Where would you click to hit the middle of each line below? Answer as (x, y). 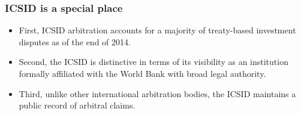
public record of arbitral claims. (77, 105)
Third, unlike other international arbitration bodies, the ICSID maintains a (157, 93)
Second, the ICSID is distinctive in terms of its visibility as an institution (153, 62)
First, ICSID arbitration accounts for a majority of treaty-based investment (157, 30)
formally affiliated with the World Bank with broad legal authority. (142, 73)
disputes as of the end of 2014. (75, 41)
